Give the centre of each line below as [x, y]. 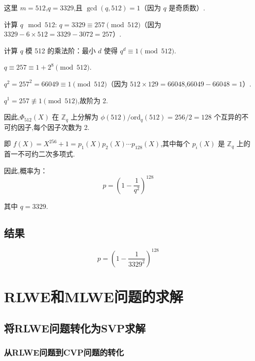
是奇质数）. [187, 7]
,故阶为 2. [93, 100]
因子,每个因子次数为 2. [54, 127]
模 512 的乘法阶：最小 [60, 50]
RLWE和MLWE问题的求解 [94, 297]
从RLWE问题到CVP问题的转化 [64, 352]
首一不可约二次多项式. [39, 154]
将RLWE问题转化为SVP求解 [75, 328]
